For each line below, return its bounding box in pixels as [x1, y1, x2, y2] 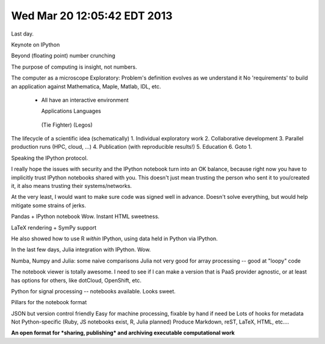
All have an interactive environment [41, 96, 129, 104]
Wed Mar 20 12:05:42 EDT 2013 [11, 9, 173, 22]
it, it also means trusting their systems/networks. [11, 183, 132, 190]
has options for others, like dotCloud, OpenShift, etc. [11, 277, 141, 284]
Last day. [11, 30, 34, 37]
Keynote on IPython [11, 41, 60, 48]
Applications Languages [41, 107, 102, 114]
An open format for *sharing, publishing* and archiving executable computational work [11, 329, 235, 337]
